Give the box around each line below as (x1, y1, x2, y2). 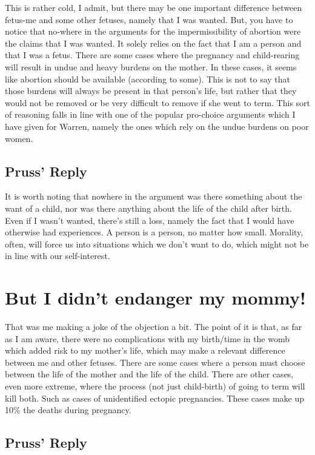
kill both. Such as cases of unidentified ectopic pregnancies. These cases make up (5, 391, 305, 404)
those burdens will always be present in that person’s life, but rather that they (5, 84, 297, 97)
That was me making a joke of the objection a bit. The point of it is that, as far (5, 320, 302, 333)
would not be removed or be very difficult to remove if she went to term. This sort (5, 96, 311, 109)
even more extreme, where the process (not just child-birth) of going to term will (5, 379, 305, 392)
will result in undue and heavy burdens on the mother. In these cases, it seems (5, 60, 297, 73)
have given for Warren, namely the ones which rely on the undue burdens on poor (5, 120, 309, 132)
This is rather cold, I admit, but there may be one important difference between (5, 1, 302, 13)
